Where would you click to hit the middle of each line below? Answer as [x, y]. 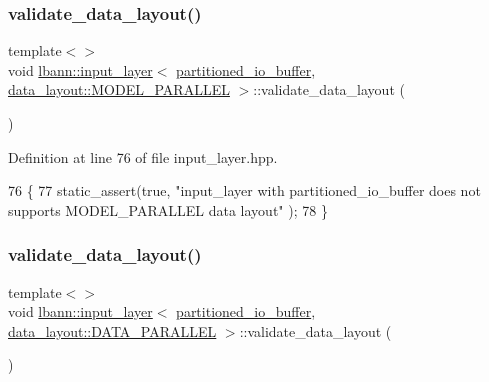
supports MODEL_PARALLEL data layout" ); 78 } [168, 209]
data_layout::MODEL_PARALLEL [119, 89]
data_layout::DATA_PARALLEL [112, 330]
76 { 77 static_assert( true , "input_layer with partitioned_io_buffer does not [244, 190]
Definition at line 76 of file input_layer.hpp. [143, 156]
